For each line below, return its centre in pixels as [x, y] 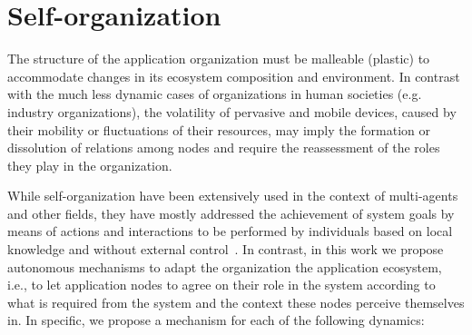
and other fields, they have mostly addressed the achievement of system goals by [231, 213]
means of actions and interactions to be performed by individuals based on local [230, 231]
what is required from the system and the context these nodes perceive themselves [236, 302]
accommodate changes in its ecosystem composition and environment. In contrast [234, 76]
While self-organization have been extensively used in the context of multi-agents [233, 196]
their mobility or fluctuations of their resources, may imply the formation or [219, 129]
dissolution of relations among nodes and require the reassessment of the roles [224, 148]
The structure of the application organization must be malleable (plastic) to [219, 59]
